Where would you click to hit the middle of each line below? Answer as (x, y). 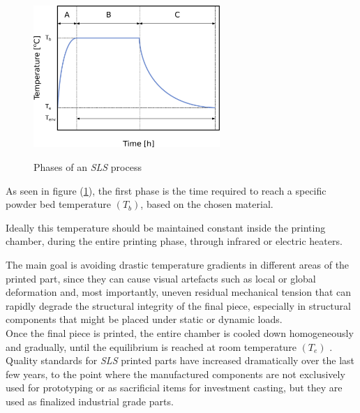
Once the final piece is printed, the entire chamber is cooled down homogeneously (180, 332)
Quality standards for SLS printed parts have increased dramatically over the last (180, 360)
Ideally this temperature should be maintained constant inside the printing (166, 227)
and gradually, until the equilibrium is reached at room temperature (151, 346)
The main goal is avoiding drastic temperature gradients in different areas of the (178, 265)
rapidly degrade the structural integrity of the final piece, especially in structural (178, 305)
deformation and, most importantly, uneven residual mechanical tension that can (179, 292)
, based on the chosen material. (207, 204)
